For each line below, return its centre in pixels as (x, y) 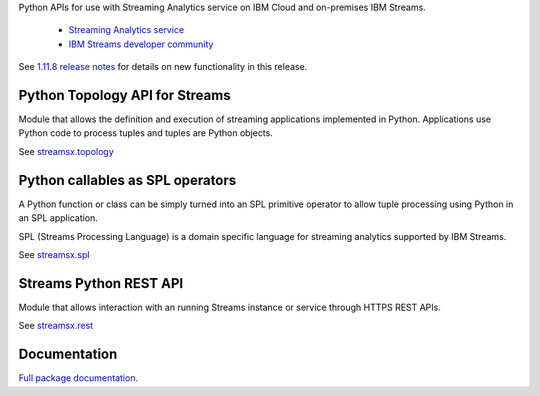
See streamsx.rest (56, 326)
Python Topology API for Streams (124, 95)
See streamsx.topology (66, 151)
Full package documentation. (78, 378)
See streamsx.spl (54, 254)
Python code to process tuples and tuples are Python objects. (146, 133)
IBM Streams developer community (141, 44)
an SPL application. (58, 218)
